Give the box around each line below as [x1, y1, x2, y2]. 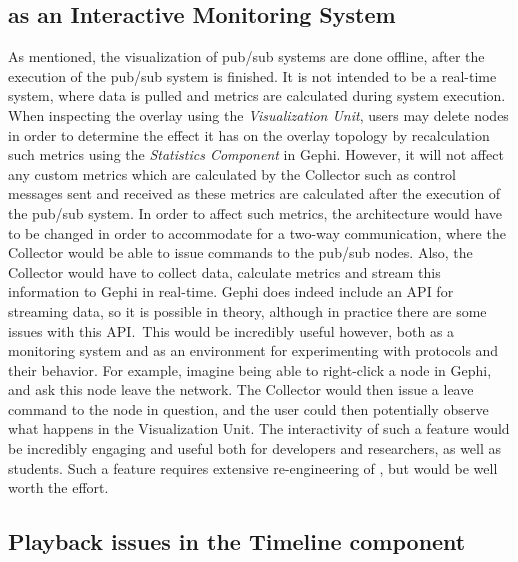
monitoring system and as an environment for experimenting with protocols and [8, 340, 499, 361]
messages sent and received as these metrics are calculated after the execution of [8, 183, 501, 204]
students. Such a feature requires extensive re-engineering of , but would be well [8, 457, 498, 478]
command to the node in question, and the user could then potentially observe [8, 398, 489, 419]
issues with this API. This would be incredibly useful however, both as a [8, 320, 455, 341]
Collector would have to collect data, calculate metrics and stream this [8, 261, 441, 282]
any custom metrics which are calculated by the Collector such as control [8, 163, 457, 184]
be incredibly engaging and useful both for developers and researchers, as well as [8, 438, 502, 459]
